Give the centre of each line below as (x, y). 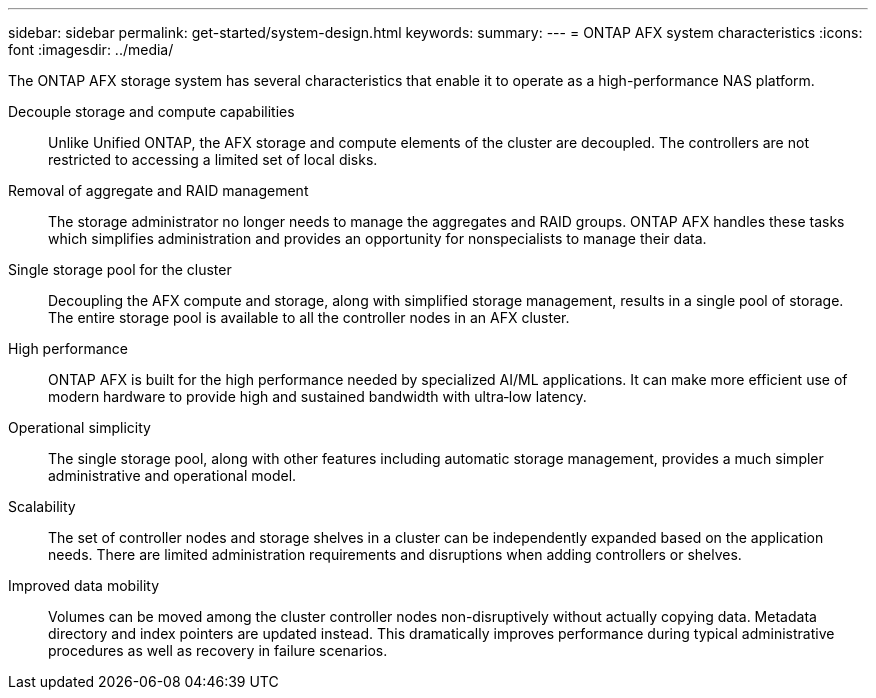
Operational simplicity (79, 427)
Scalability (42, 506)
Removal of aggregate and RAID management (158, 190)
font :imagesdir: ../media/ (91, 49)
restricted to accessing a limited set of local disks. (213, 159)
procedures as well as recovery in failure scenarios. (218, 650)
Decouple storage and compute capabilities (151, 111)
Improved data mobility (84, 585)
